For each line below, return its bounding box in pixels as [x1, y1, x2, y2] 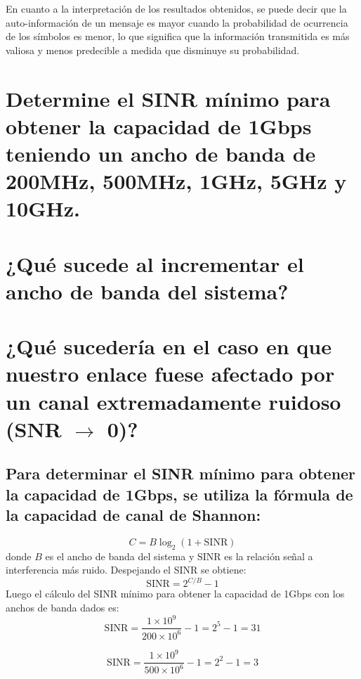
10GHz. [6, 194, 80, 223]
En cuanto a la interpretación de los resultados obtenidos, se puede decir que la [6, 1, 347, 15]
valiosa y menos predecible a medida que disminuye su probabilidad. [6, 42, 300, 57]
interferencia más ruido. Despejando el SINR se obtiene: [6, 562, 247, 577]
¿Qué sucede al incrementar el [6, 249, 304, 278]
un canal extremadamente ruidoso [6, 387, 341, 415]
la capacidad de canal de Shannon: [6, 504, 261, 526]
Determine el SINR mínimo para [6, 84, 331, 112]
